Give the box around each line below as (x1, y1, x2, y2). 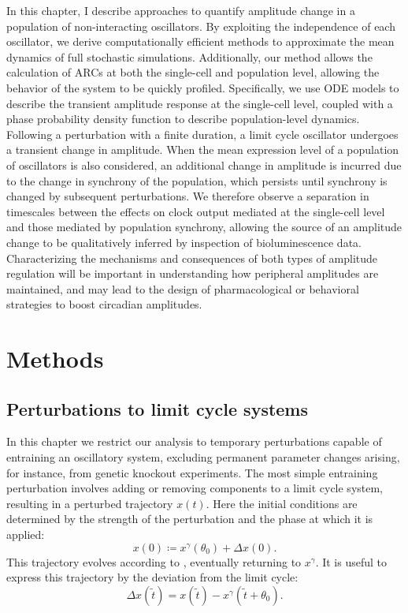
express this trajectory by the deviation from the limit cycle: (6, 569, 299, 585)
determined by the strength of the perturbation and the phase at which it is (6, 510, 373, 527)
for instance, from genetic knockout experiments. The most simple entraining (6, 464, 378, 480)
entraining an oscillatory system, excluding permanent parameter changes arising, (6, 449, 400, 465)
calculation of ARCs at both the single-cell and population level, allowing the (6, 64, 380, 80)
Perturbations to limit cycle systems (6, 396, 309, 421)
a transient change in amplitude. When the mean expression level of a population (6, 141, 399, 158)
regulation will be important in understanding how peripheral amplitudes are (6, 265, 379, 282)
